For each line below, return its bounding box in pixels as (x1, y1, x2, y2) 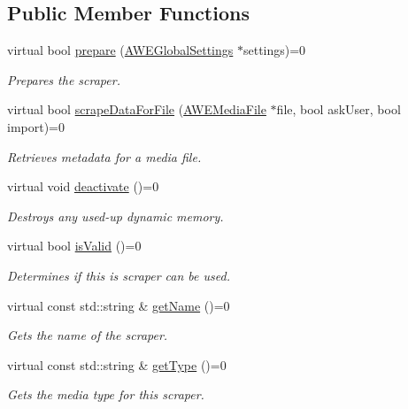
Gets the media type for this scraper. (7, 385, 204, 404)
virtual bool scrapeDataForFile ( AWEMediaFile (7, 100, 266, 119)
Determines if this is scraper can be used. (7, 266, 230, 284)
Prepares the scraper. (7, 70, 120, 89)
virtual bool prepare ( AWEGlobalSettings (7, 41, 234, 59)
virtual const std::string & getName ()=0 (7, 296, 230, 314)
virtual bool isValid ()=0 (7, 236, 142, 255)
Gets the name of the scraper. (7, 326, 168, 344)
